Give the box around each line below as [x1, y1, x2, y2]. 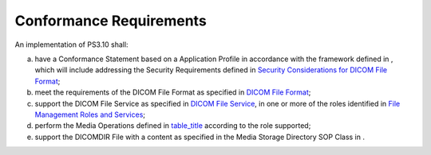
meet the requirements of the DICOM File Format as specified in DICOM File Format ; [34, 87, 311, 97]
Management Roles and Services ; [34, 110, 146, 119]
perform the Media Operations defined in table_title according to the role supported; [34, 121, 311, 130]
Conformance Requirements [14, 12, 207, 29]
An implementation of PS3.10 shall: [14, 40, 129, 49]
